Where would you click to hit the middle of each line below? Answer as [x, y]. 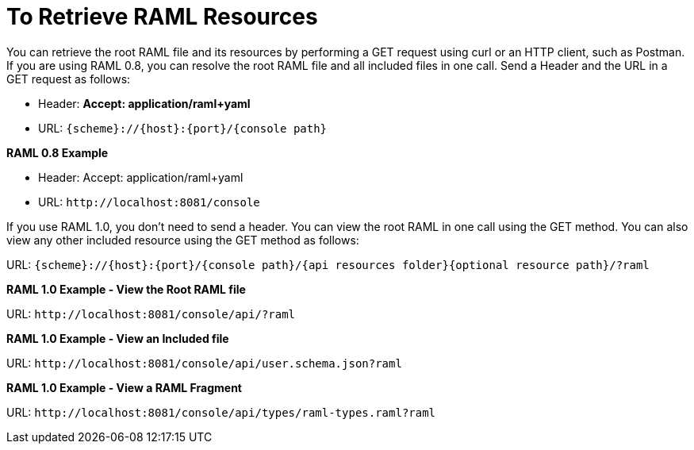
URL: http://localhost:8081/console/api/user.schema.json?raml [204, 363]
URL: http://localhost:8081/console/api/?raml [151, 313]
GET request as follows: [69, 79]
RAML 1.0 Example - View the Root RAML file [126, 289]
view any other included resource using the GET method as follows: [183, 240]
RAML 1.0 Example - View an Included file [118, 338]
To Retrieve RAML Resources [162, 17]
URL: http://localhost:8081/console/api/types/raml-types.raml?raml [221, 412]
